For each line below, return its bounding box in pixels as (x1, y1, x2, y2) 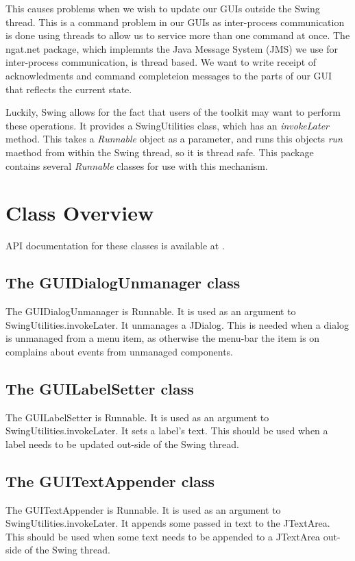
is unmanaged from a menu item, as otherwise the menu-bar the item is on (5, 331, 320, 345)
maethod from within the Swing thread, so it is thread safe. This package (5, 145, 314, 159)
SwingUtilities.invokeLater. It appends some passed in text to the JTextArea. (5, 516, 330, 530)
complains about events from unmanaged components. (5, 344, 233, 358)
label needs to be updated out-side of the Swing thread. (5, 436, 239, 451)
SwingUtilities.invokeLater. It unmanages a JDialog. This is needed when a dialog (5, 317, 350, 332)
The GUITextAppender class (5, 470, 215, 491)
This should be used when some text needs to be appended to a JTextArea (5, 529, 321, 543)
